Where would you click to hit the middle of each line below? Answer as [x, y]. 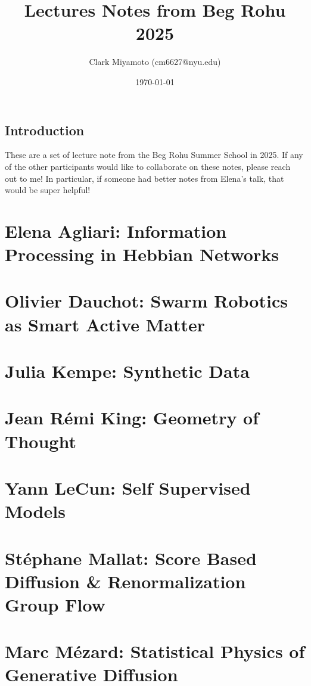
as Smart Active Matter [105, 324]
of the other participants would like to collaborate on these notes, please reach [148, 166]
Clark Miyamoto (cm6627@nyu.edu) [155, 62]
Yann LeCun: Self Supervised [128, 487]
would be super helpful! [48, 190]
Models [35, 511]
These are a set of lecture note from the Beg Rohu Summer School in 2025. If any [154, 155]
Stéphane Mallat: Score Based [131, 558]
